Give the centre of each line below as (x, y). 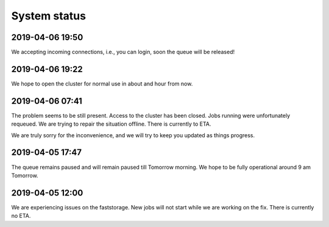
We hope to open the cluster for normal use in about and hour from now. (102, 83)
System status (49, 16)
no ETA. (21, 216)
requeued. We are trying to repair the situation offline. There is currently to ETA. (111, 124)
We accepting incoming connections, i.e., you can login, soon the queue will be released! (123, 52)
